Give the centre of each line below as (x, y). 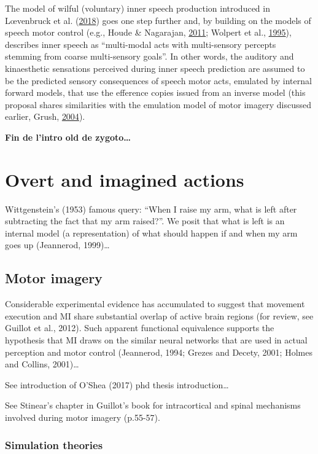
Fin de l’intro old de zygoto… (68, 137)
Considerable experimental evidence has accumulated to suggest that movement (155, 304)
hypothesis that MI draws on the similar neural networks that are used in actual (156, 340)
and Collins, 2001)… (42, 364)
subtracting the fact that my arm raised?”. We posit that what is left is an (145, 221)
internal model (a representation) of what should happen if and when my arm (151, 233)
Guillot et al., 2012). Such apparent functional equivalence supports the (140, 328)
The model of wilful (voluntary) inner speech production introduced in (138, 8)
